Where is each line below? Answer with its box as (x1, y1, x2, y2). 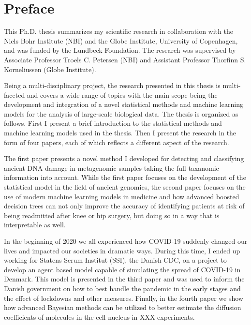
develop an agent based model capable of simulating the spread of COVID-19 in (4, 264, 241, 274)
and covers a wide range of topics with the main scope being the (27, 89, 218, 100)
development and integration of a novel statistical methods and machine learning (4, 99, 243, 109)
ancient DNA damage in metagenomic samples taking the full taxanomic (4, 162, 219, 173)
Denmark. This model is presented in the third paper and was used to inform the (4, 274, 245, 284)
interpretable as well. (4, 220, 66, 230)
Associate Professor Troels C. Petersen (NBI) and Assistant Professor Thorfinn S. (4, 54, 246, 64)
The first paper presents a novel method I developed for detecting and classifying (4, 153, 244, 163)
